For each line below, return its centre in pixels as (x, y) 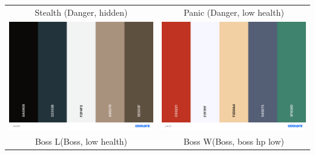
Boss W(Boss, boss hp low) (234, 141)
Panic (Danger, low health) (234, 12)
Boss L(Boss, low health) (81, 141)
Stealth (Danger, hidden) (81, 12)
